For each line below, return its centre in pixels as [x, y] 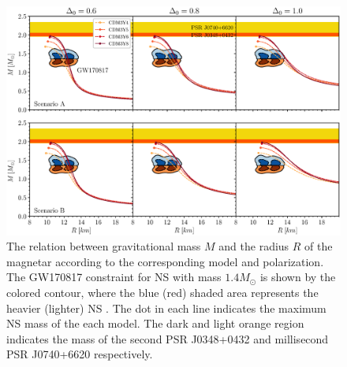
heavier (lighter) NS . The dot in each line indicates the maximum [166, 308]
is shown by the [298, 277]
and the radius [254, 246]
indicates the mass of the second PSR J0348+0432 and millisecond [168, 338]
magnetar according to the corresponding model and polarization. [165, 261]
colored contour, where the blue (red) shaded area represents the [162, 293]
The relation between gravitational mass [104, 246]
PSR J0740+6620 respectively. [80, 354]
